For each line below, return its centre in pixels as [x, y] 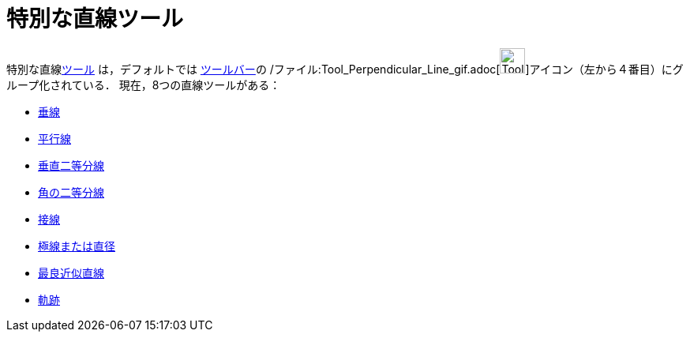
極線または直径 [77, 246]
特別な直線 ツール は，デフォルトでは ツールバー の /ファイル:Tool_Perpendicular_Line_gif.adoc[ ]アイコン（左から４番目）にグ [345, 69]
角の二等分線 [71, 192]
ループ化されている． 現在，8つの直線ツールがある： [144, 84]
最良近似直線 [71, 272]
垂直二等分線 [71, 165]
